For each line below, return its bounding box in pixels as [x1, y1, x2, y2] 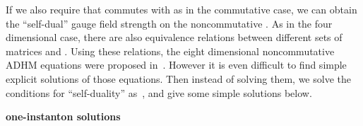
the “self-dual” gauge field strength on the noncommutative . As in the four [6, 16, 333, 30]
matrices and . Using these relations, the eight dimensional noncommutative [6, 43, 335, 58]
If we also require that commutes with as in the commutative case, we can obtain [6, 2, 357, 16]
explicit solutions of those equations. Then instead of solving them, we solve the [6, 71, 351, 86]
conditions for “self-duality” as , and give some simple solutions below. [6, 85, 312, 100]
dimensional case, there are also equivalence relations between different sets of [6, 30, 343, 45]
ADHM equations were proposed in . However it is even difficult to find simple [6, 57, 347, 72]
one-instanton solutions [6, 109, 121, 124]
